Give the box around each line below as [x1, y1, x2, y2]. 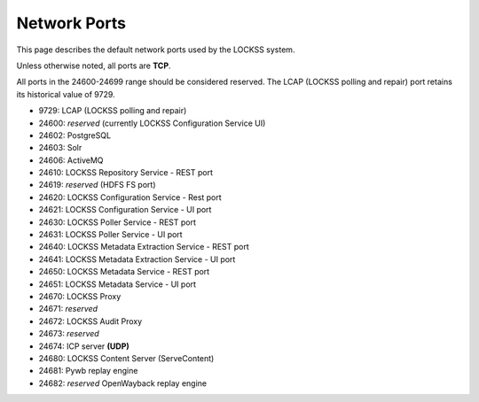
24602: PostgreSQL [38, 129, 111, 141]
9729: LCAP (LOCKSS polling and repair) [38, 105, 187, 116]
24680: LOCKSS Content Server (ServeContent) [38, 352, 215, 363]
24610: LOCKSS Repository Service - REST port [38, 167, 213, 178]
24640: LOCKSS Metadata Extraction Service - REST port [38, 242, 250, 252]
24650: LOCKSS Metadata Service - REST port [38, 267, 210, 277]
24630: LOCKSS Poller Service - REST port [38, 217, 197, 228]
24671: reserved [38, 304, 98, 314]
